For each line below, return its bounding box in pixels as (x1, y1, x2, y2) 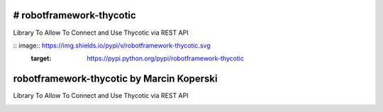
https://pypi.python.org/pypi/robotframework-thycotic (87, 54, 245, 63)
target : (30, 54, 52, 63)
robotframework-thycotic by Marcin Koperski (13, 73, 218, 85)
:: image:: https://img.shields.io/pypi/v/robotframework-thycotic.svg (13, 41, 211, 50)
